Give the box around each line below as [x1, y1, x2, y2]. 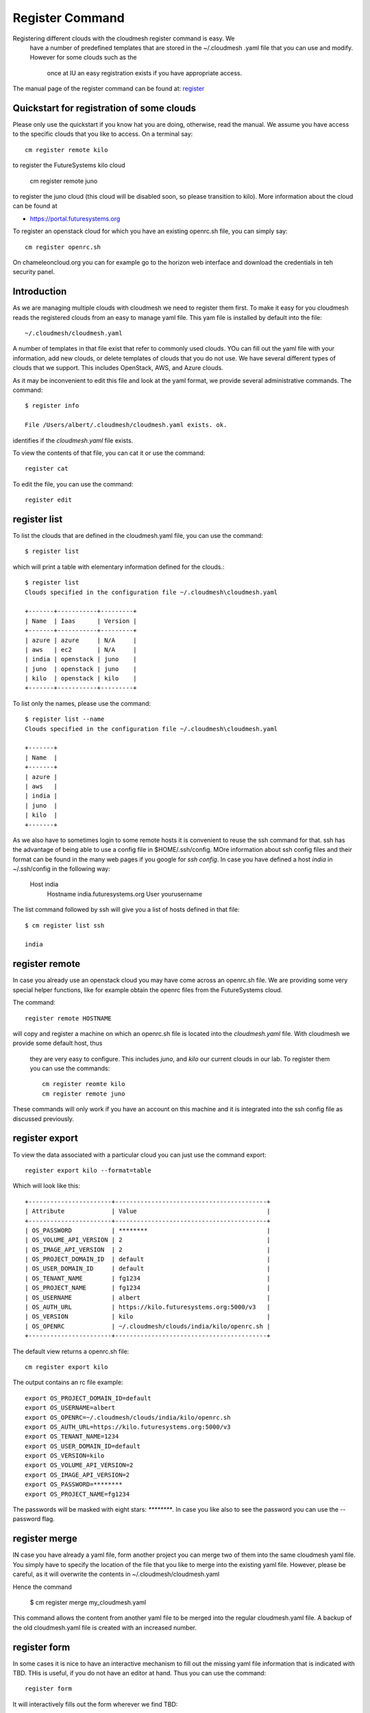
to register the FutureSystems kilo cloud [12, 161, 126, 169]
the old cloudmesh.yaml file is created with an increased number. [12, 1623, 197, 1631]
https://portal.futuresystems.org [29, 214, 121, 223]
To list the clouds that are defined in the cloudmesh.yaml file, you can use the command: [12, 531, 263, 539]
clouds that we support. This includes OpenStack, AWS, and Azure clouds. [12, 364, 224, 372]
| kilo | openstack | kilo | [25, 675, 137, 682]
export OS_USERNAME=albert [25, 1404, 116, 1412]
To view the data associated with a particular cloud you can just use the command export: [12, 1150, 267, 1159]
